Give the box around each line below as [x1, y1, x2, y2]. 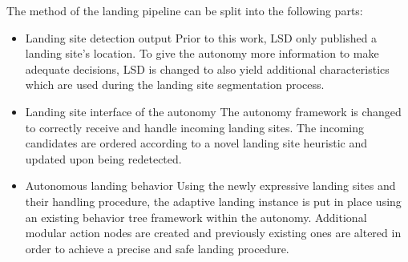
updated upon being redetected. [25, 150, 182, 167]
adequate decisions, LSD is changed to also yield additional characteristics [25, 60, 390, 77]
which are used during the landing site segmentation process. [25, 76, 325, 93]
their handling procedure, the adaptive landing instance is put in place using [25, 192, 402, 209]
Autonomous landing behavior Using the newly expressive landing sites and [25, 177, 396, 194]
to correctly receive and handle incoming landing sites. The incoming [25, 119, 365, 135]
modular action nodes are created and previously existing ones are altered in [25, 224, 402, 241]
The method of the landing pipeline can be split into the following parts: [6, 2, 363, 18]
